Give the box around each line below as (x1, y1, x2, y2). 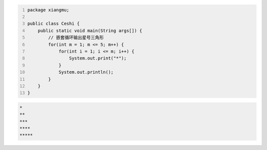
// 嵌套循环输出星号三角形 (48, 35, 104, 41)
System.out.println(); (58, 69, 114, 75)
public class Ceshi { (27, 21, 80, 27)
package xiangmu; (27, 7, 69, 12)
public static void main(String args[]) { (38, 28, 142, 33)
